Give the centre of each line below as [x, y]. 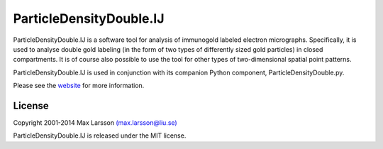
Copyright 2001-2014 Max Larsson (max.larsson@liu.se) [95, 123]
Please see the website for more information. [79, 86]
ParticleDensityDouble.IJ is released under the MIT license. [100, 136]
